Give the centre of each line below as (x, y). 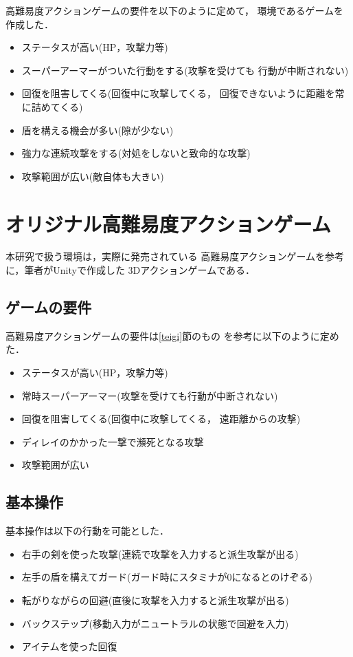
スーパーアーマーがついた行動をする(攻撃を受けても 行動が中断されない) (185, 70)
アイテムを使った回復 (69, 646)
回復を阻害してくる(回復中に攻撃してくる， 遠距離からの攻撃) (161, 419)
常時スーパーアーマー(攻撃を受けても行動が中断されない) (150, 395)
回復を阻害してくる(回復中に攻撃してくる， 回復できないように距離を (178, 93)
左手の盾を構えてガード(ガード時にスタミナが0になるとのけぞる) (167, 577)
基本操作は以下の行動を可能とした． (87, 531)
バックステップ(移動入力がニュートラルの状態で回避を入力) (155, 623)
